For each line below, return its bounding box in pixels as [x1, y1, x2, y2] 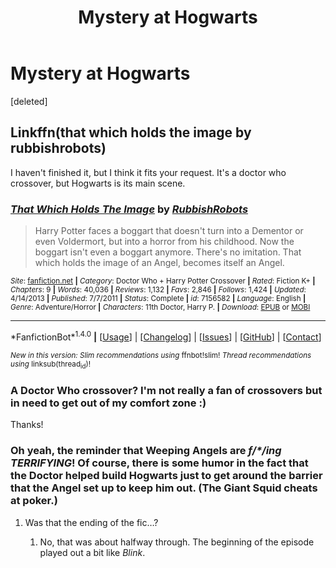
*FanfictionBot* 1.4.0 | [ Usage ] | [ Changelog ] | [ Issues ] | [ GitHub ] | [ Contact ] [10, 329, 322, 343]
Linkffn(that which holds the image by [10, 124, 252, 141]
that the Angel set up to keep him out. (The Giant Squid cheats [10, 481, 318, 495]
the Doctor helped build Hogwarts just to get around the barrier [10, 469, 323, 483]
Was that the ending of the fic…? [24, 516, 159, 528]
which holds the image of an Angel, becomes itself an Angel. [34, 257, 285, 269]
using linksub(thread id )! [10, 359, 91, 371]
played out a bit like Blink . [39, 546, 146, 558]
